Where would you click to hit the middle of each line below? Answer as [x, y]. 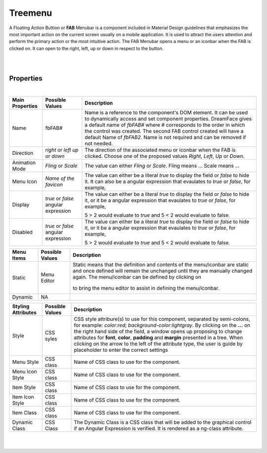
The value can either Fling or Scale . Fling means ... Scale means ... [162, 166]
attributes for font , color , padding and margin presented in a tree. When [158, 337]
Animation [24, 162]
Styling [21, 306]
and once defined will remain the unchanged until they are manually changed [162, 271]
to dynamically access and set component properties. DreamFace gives [168, 119]
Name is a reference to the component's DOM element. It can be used [166, 112]
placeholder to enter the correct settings [121, 350]
